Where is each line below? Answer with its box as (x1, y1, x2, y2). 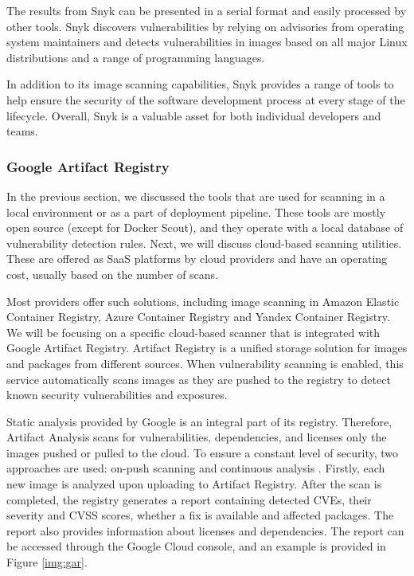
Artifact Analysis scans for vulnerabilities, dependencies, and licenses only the (6, 429, 387, 445)
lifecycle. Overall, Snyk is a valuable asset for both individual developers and (6, 107, 381, 123)
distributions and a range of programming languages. (6, 49, 265, 65)
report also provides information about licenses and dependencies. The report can (6, 522, 404, 539)
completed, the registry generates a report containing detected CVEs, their (6, 491, 372, 507)
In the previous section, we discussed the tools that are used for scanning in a (6, 187, 385, 204)
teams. (6, 123, 38, 139)
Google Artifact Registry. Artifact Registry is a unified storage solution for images (6, 339, 408, 356)
